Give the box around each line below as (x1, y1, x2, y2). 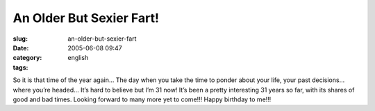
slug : (12, 34, 28, 43)
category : (12, 54, 42, 62)
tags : (12, 63, 28, 72)
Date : (12, 43, 29, 52)
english (67, 54, 89, 62)
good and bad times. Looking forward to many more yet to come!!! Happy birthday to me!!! (12, 95, 272, 103)
